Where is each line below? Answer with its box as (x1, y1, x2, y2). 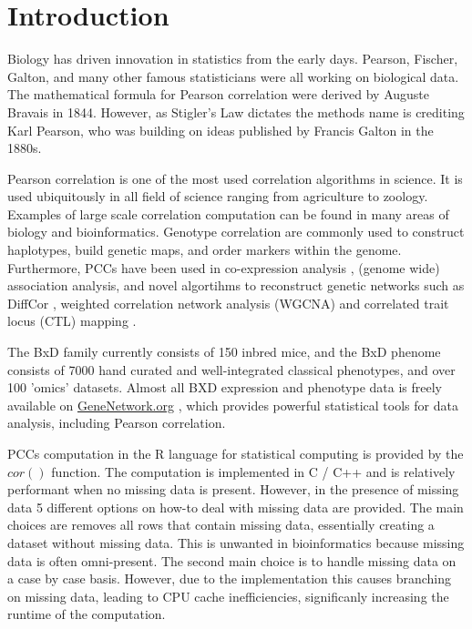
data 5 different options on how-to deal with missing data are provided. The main (7, 497, 464, 516)
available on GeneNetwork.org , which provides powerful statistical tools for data (7, 395, 458, 414)
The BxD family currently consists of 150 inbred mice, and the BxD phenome (7, 342, 441, 361)
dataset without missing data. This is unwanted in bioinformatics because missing (7, 533, 465, 552)
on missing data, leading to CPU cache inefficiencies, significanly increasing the (7, 586, 449, 605)
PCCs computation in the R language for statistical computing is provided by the (7, 444, 464, 462)
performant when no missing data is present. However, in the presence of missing (7, 480, 459, 499)
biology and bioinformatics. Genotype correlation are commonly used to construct (7, 222, 465, 241)
